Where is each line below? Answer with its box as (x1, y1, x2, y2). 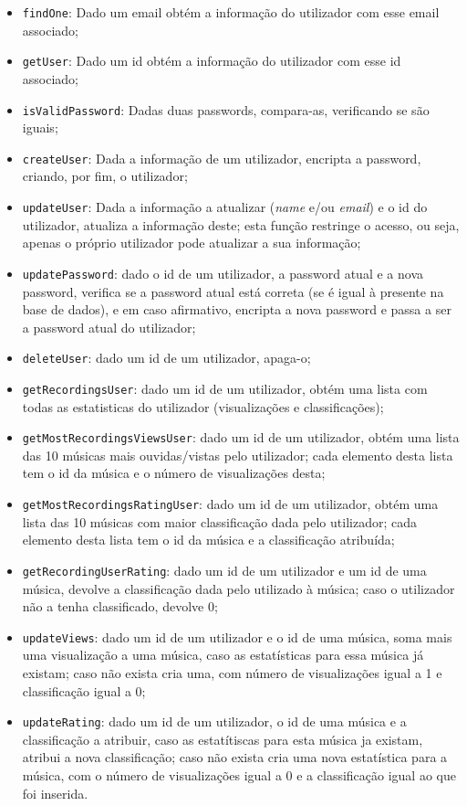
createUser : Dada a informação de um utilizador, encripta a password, (22, 148, 421, 167)
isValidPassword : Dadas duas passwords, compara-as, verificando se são (22, 100, 430, 119)
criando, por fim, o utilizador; (22, 166, 188, 186)
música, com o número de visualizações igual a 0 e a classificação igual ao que (22, 766, 456, 784)
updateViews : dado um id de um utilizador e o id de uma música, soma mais (22, 627, 452, 646)
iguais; (22, 118, 58, 137)
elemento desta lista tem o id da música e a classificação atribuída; (22, 530, 395, 549)
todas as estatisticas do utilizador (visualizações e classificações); (22, 397, 384, 416)
